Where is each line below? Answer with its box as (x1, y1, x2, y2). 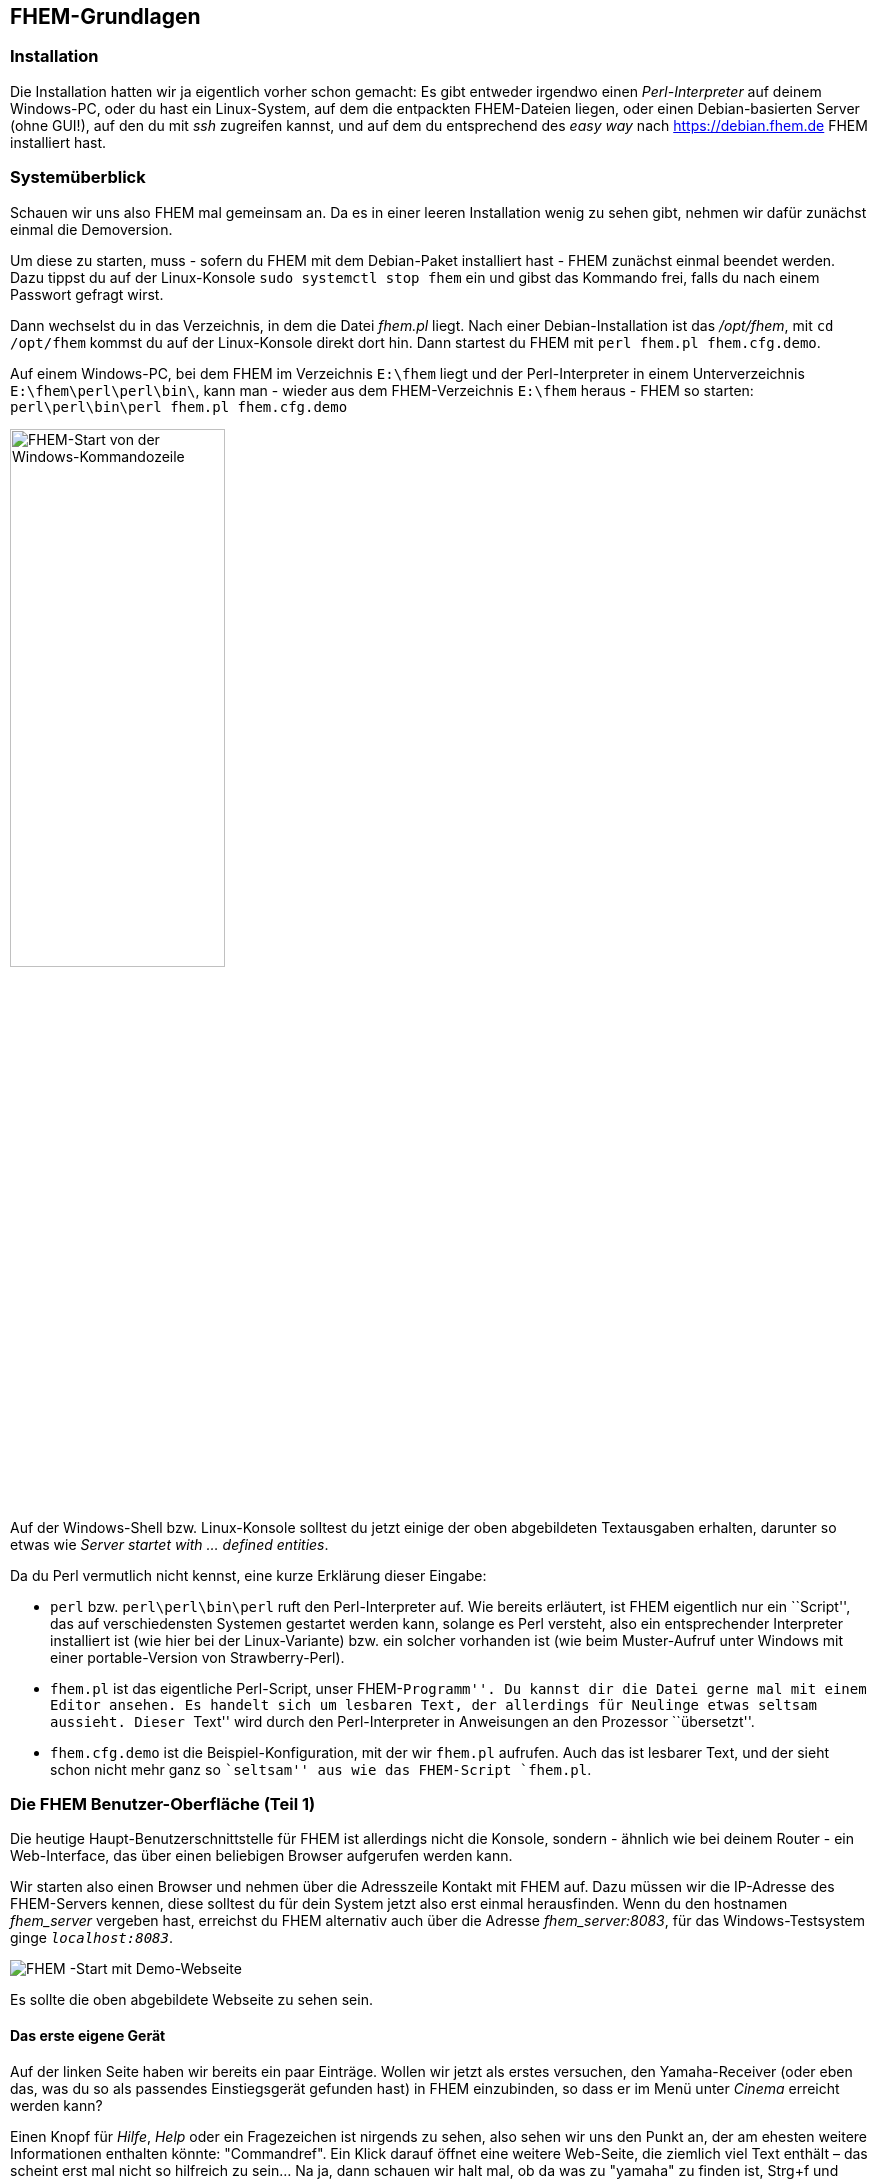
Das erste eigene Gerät (10, 2026, 166, 2044)
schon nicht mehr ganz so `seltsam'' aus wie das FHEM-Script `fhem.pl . (50, 1760, 592, 1778)
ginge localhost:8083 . (10, 1929, 173, 1947)
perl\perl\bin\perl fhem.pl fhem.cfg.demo (10, 398, 348, 415)
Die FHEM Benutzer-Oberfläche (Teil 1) (10, 1793, 316, 1814)
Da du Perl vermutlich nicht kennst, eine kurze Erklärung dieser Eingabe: (10, 1566, 487, 1584)
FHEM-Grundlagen (10, 4, 201, 29)
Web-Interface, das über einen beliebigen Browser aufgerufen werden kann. (10, 1847, 513, 1865)
